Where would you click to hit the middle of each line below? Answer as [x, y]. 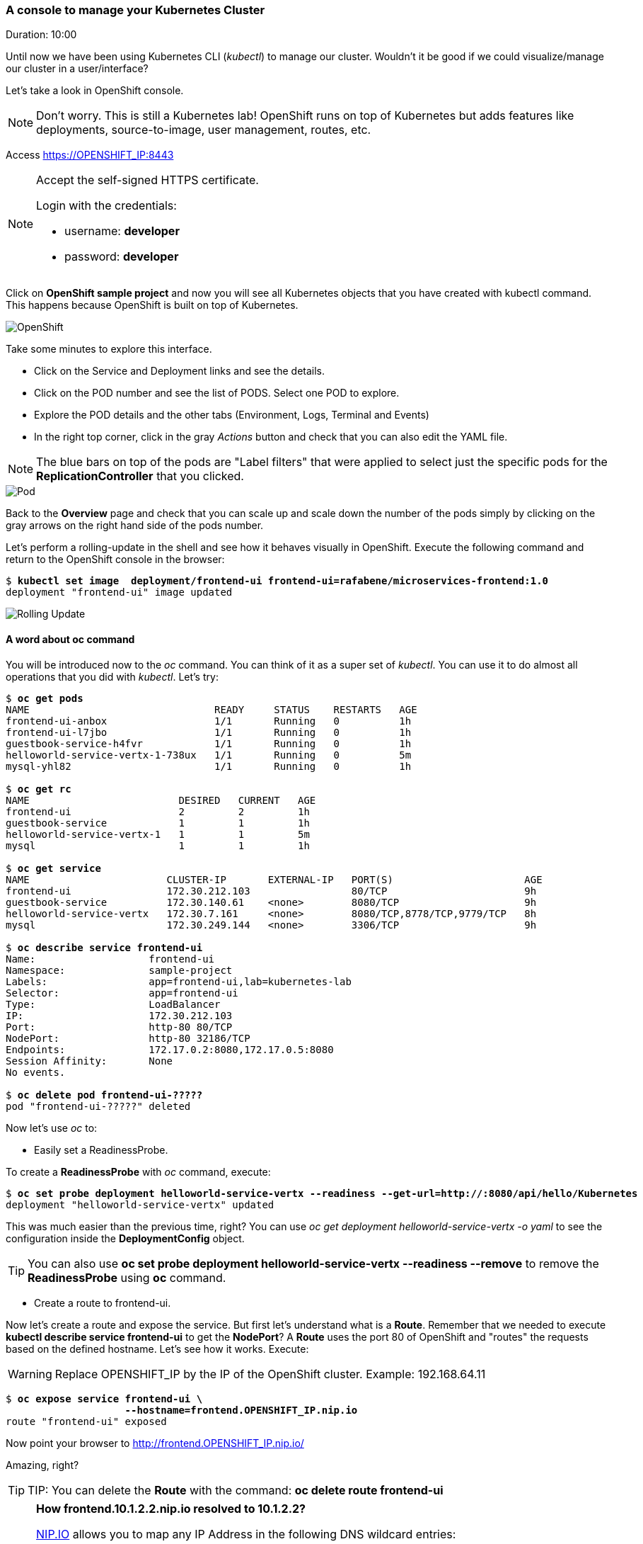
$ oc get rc [39, 789]
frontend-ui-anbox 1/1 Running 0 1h [209, 721]
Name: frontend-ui [110, 959]
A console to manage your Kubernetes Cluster [135, 10]
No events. [36, 1072]
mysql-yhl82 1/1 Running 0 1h [209, 766]
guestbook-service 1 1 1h [158, 823]
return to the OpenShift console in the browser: [115, 560]
